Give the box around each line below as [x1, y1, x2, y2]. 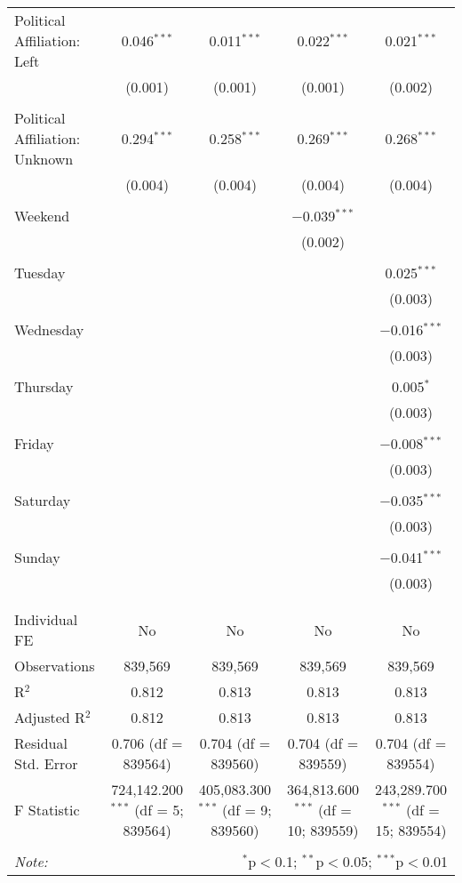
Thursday [14, 376, 74, 397]
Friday [14, 433, 54, 454]
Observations [14, 655, 95, 676]
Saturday [14, 490, 71, 510]
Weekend [14, 205, 70, 226]
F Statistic [14, 799, 80, 820]
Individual [14, 609, 78, 630]
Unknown [14, 149, 74, 169]
